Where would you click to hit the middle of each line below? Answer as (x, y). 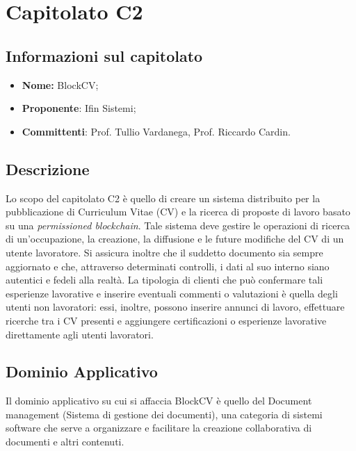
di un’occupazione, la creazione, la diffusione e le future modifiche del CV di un (175, 239)
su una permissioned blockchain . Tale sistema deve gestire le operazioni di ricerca (178, 225)
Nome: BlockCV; (60, 84)
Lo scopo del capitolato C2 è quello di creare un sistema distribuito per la (163, 198)
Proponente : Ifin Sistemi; (79, 108)
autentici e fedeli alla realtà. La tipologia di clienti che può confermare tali (164, 280)
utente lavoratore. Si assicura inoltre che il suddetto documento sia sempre (164, 252)
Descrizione (48, 169)
